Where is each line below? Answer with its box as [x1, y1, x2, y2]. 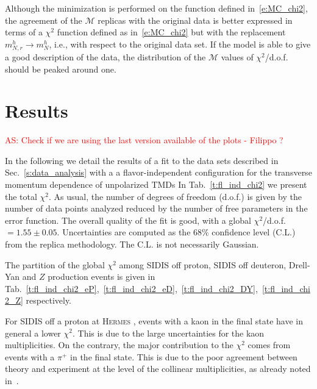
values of [221, 50, 254, 63]
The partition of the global [5, 258, 105, 271]
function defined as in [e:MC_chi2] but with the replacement [57, 26, 286, 38]
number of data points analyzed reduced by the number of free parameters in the [5, 202, 308, 215]
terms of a [5, 26, 43, 38]
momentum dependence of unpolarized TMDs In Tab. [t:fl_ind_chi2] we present [5, 178, 307, 191]
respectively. [26, 294, 72, 307]
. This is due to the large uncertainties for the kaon [72, 326, 265, 339]
